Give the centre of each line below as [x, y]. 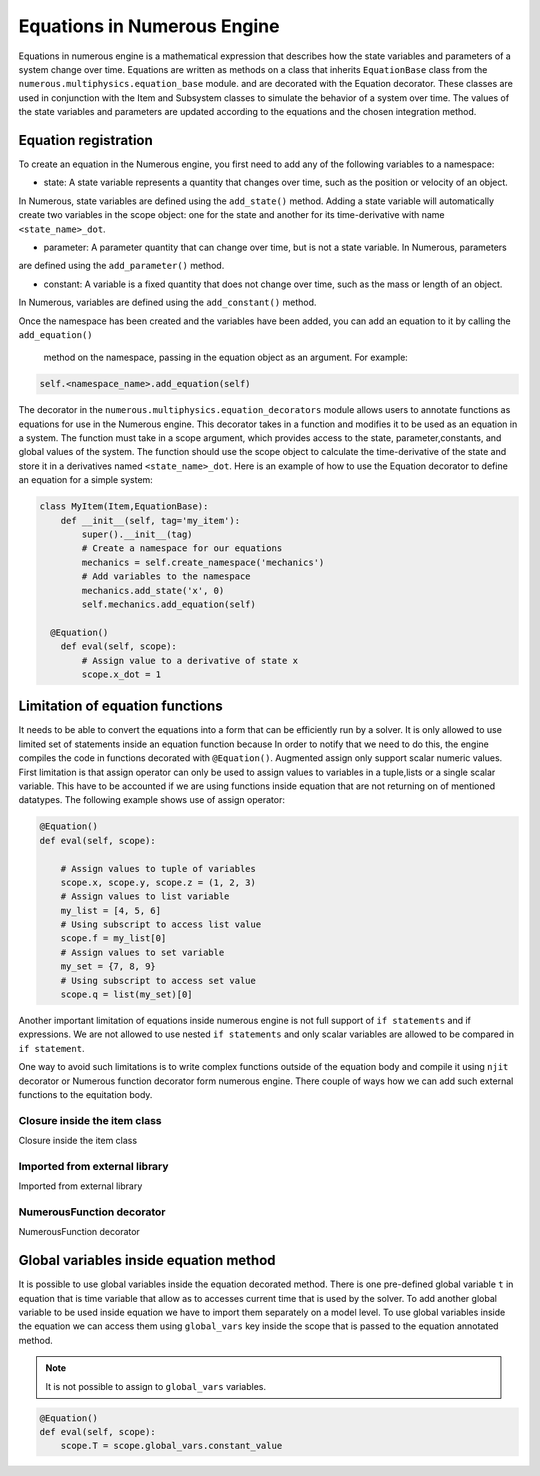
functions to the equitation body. [85, 1094]
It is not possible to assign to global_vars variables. [156, 1386]
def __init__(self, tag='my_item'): [150, 520]
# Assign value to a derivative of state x [190, 660]
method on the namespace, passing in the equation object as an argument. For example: [226, 357]
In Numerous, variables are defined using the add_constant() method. [167, 302]
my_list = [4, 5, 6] [111, 910]
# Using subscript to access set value [158, 980]
